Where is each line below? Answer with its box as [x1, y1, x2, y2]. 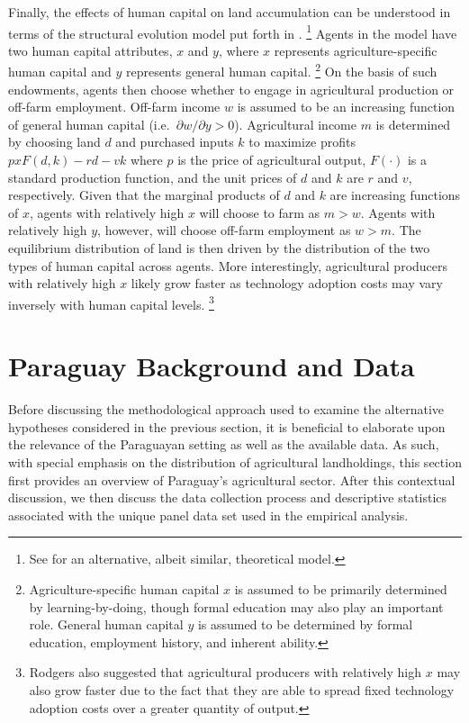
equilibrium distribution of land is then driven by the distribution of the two [8, 239, 430, 258]
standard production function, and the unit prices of [8, 167, 297, 186]
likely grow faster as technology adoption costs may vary [131, 274, 443, 293]
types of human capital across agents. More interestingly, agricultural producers [8, 256, 448, 275]
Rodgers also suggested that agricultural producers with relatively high [29, 663, 422, 682]
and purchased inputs [115, 132, 234, 151]
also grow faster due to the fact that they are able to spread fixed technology [29, 680, 455, 699]
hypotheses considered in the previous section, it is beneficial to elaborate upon [8, 417, 446, 436]
